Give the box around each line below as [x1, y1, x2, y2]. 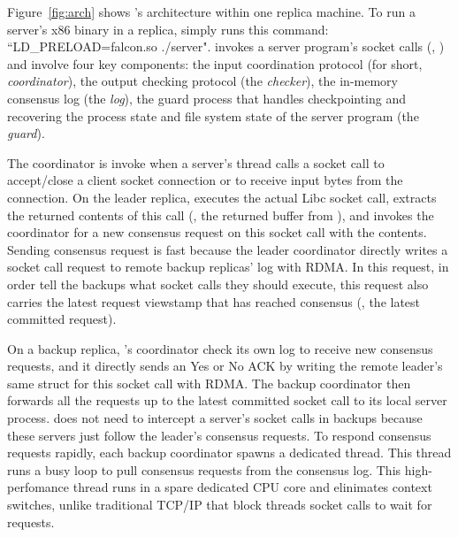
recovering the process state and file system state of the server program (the [7, 106, 419, 125]
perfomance [7, 478, 70, 496]
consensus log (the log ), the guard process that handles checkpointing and [7, 88, 407, 107]
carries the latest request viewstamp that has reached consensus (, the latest [7, 292, 421, 311]
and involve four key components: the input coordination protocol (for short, [7, 54, 423, 73]
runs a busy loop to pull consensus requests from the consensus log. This [7, 460, 401, 479]
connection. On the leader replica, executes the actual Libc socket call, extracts [7, 188, 437, 206]
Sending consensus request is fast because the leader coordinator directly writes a [7, 240, 448, 258]
